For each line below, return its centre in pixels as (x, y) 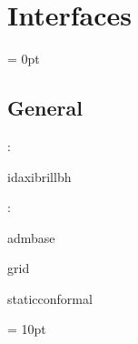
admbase (31, 237)
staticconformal (50, 298)
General (45, 108)
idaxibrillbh (39, 176)
